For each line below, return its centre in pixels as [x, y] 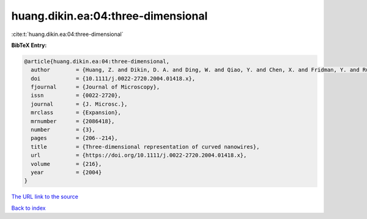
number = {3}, [63, 130]
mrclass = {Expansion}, [76, 113]
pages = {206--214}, [75, 138]
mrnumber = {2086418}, [73, 121]
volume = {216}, [66, 164]
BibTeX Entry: [29, 45]
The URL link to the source [45, 197]
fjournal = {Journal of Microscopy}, [95, 87]
